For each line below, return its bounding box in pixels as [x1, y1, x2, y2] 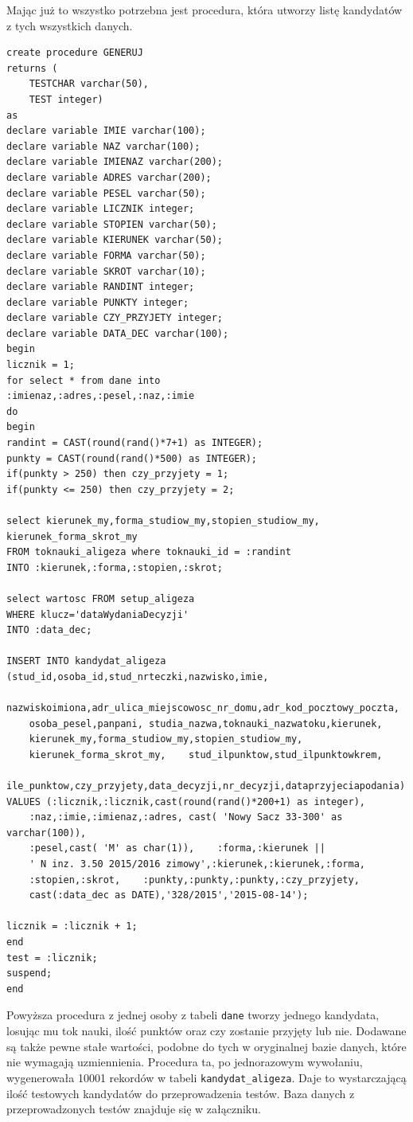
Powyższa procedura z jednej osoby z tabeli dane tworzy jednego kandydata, [6, 1007, 380, 1023]
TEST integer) [29, 93, 103, 105]
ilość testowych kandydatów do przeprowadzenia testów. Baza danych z [6, 1085, 355, 1101]
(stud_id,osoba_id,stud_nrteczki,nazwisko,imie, [6, 670, 269, 682]
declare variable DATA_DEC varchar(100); [6, 327, 229, 339]
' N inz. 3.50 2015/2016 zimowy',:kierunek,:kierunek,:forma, [29, 858, 366, 870]
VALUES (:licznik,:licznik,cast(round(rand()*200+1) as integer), [6, 796, 366, 807]
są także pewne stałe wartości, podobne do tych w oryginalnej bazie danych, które [6, 1038, 407, 1054]
